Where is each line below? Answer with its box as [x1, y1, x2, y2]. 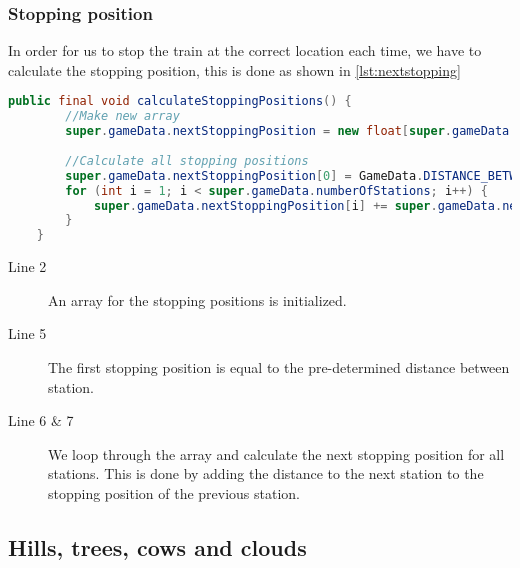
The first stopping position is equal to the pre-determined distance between [48, 356, 510, 377]
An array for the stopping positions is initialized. [48, 289, 347, 310]
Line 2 [8, 256, 47, 277]
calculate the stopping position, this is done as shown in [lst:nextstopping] [8, 59, 461, 80]
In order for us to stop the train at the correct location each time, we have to [8, 40, 482, 61]
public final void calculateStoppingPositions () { [8, 94, 352, 109]
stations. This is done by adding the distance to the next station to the [48, 463, 484, 484]
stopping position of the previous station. [48, 482, 300, 503]
